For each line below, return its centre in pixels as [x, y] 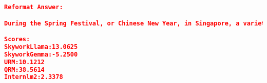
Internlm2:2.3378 [34, 77]
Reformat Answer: [34, 7]
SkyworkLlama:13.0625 [41, 47]
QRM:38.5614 [24, 70]
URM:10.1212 [24, 62]
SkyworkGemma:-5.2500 [41, 54]
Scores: [17, 39]
